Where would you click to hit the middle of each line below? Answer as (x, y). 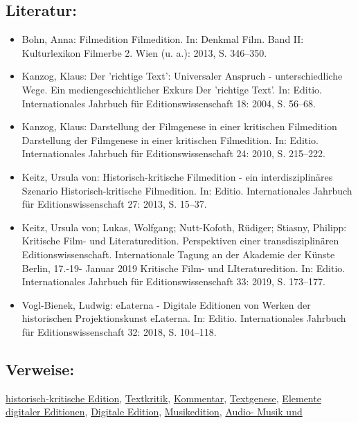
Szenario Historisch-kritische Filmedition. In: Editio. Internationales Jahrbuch (187, 190)
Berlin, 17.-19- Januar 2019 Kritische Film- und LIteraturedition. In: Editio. (184, 268)
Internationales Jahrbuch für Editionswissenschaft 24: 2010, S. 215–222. (173, 153)
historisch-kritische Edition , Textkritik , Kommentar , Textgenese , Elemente (163, 398)
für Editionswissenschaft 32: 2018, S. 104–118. (119, 331)
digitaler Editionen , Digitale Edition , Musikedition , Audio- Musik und (154, 412)
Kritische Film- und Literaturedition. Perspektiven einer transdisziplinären (180, 241)
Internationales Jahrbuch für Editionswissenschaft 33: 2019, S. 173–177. (173, 281)
